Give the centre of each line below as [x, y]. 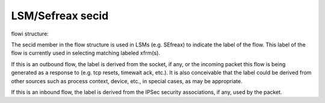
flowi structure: [30, 34]
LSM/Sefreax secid [60, 16]
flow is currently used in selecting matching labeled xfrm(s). [86, 53]
